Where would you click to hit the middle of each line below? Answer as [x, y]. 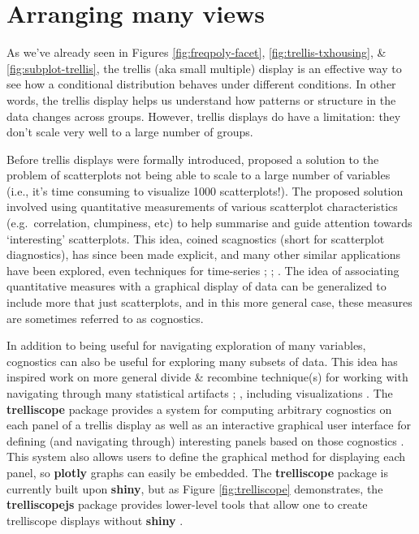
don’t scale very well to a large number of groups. [130, 132]
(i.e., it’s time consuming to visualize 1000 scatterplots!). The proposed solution [205, 190]
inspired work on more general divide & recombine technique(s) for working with [207, 377]
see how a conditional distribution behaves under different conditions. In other [201, 84]
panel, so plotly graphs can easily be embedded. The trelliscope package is [198, 472]
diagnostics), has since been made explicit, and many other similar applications [204, 254]
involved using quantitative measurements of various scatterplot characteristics [202, 207]
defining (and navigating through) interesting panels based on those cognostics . [205, 440]
